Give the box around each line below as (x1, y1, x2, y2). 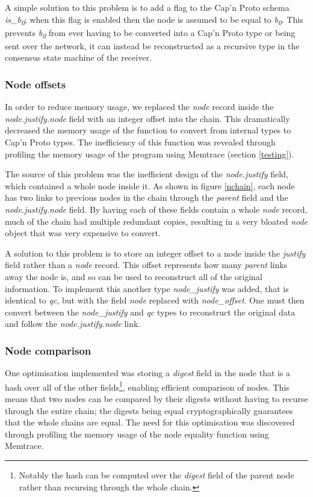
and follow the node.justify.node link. (5, 317, 141, 330)
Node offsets (5, 76, 66, 91)
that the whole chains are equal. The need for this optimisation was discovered (5, 416, 295, 428)
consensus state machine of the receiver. (5, 51, 152, 64)
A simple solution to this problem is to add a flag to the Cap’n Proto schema (5, 1, 290, 13)
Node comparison (5, 343, 91, 358)
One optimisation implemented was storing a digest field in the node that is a (5, 367, 291, 379)
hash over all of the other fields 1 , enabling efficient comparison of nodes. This (5, 379, 290, 393)
